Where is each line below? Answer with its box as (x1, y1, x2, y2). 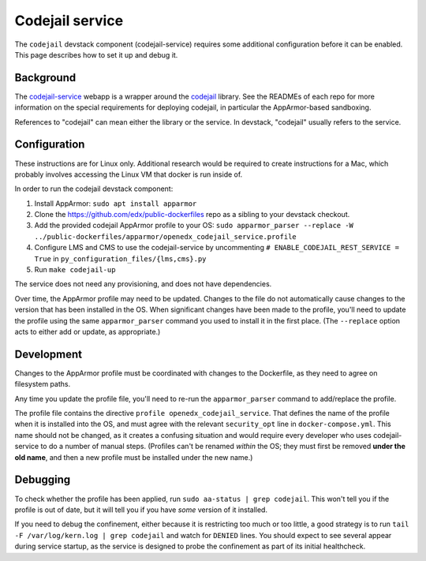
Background (14, 71, 77, 84)
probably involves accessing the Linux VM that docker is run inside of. (14, 170, 243, 179)
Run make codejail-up (34, 265, 116, 275)
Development (14, 347, 83, 361)
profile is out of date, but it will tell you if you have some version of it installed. (14, 505, 268, 514)
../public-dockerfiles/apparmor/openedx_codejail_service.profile (34, 232, 297, 241)
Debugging (14, 473, 71, 487)
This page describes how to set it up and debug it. (14, 50, 178, 59)
